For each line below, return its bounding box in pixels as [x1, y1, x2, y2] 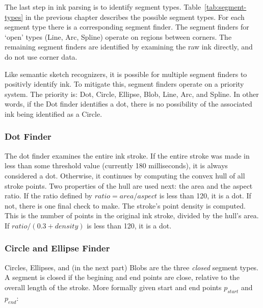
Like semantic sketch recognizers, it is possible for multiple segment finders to [5, 68, 247, 79]
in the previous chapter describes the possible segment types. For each [25, 11, 245, 22]
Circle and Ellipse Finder [5, 242, 110, 254]
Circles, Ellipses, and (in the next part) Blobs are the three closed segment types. [5, 262, 259, 272]
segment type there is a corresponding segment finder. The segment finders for [5, 21, 249, 32]
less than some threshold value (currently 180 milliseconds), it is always [5, 160, 228, 171]
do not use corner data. [5, 51, 77, 62]
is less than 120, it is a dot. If [159, 190, 251, 201]
